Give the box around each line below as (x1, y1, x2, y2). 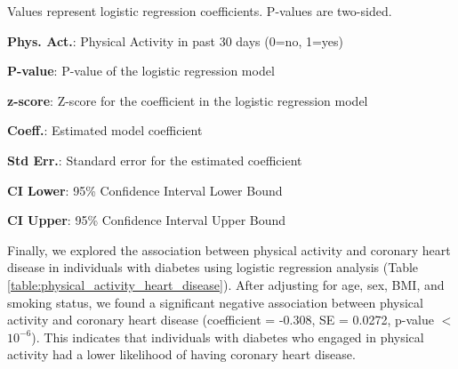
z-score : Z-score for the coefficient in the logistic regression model (7, 91, 368, 109)
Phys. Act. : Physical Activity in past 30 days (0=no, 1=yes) (7, 31, 344, 50)
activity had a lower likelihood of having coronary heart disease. (7, 345, 356, 364)
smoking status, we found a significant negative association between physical (7, 293, 423, 311)
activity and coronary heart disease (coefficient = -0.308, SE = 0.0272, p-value (7, 310, 434, 329)
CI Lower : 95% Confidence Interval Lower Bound (7, 180, 283, 199)
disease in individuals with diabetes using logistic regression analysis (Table (7, 258, 419, 277)
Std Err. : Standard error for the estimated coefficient (7, 150, 302, 169)
